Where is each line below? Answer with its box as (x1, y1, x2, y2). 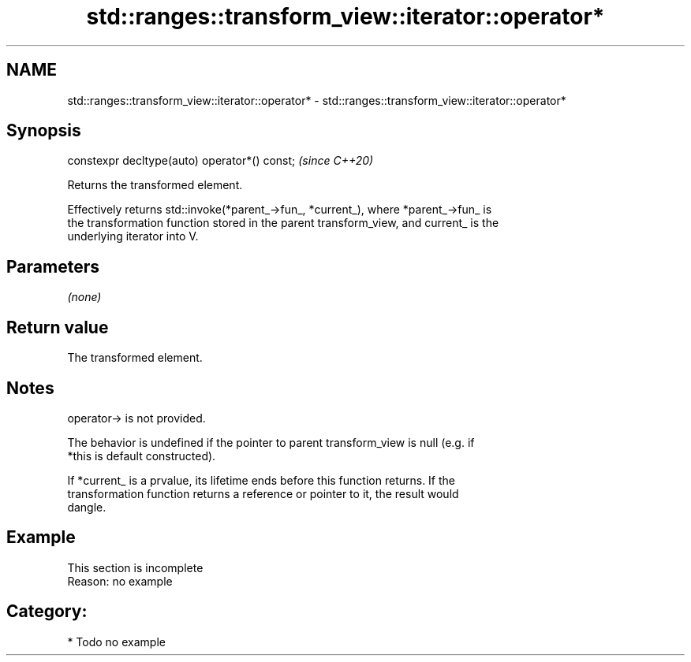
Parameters (6, 256, 99, 277)
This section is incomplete (67, 560, 204, 575)
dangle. (67, 500, 106, 514)
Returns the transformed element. (67, 178, 243, 192)
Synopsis (6, 121, 81, 141)
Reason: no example (67, 574, 173, 588)
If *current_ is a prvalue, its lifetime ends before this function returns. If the (67, 473, 456, 487)
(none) (67, 290, 102, 304)
